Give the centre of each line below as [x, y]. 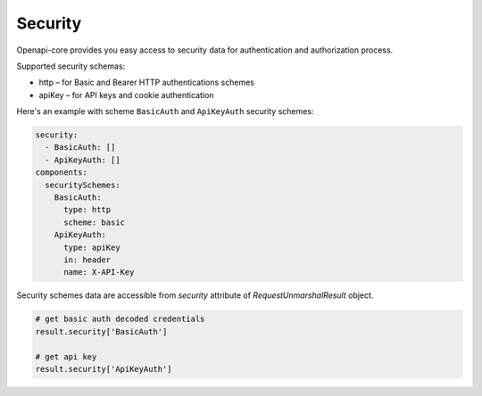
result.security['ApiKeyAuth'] [104, 369]
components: [62, 173]
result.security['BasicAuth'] [101, 331]
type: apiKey [92, 247]
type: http [87, 210]
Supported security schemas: [71, 66]
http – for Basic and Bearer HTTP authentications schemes [146, 82]
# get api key [66, 356]
